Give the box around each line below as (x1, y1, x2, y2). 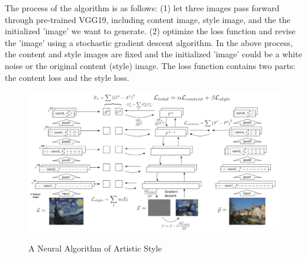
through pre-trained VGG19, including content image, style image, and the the (5, 13, 290, 25)
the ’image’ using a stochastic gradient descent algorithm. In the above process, (5, 36, 293, 48)
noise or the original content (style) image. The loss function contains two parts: (5, 59, 296, 71)
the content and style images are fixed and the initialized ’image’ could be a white (5, 48, 302, 60)
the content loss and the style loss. (5, 71, 130, 83)
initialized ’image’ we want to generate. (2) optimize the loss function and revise (5, 25, 296, 37)
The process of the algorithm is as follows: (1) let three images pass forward (5, 2, 280, 14)
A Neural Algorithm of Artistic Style (28, 242, 162, 254)
